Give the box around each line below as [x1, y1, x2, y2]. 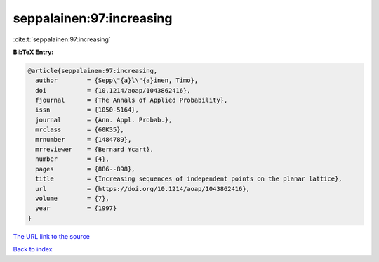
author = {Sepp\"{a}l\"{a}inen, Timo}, [35, 77, 199, 84]
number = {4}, [35, 155, 110, 163]
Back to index [13, 245, 53, 254]
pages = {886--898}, [35, 165, 136, 173]
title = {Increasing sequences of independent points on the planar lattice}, [35, 175, 343, 183]
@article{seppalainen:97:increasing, [27, 67, 158, 74]
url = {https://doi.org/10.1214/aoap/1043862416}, [35, 185, 251, 192]
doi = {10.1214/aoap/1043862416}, [35, 86, 191, 94]
